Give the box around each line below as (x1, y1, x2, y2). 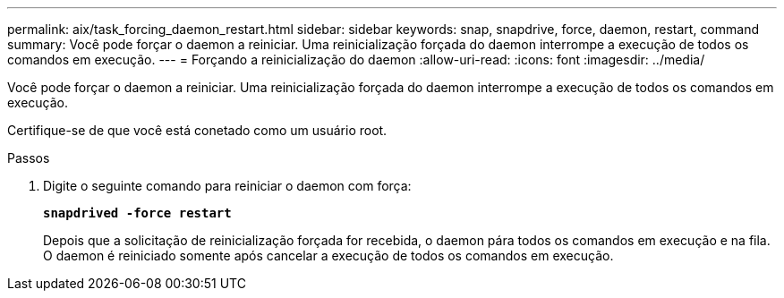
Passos (7, 150, 50, 166)
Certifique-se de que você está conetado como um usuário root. (7, 123, 388, 138)
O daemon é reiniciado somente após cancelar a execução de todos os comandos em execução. (43, 248, 614, 263)
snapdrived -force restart (43, 206, 232, 220)
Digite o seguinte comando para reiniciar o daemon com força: (43, 178, 412, 193)
